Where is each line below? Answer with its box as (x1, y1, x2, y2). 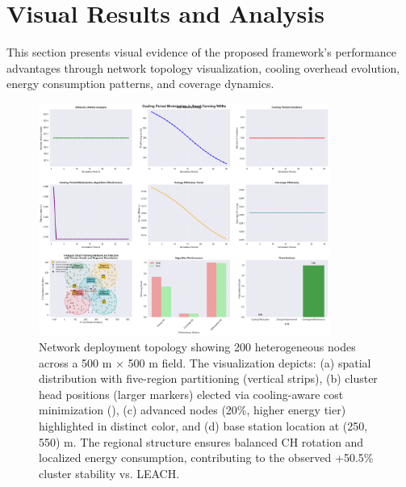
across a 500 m (39, 354, 112, 371)
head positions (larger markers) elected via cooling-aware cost (39, 385, 344, 402)
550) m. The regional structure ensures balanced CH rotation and (39, 433, 364, 450)
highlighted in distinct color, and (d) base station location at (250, (39, 418, 368, 434)
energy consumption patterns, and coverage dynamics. (6, 75, 274, 92)
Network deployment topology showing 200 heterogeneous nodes (39, 338, 356, 355)
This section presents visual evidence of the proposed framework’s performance (6, 44, 396, 61)
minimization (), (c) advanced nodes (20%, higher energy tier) (39, 401, 346, 418)
